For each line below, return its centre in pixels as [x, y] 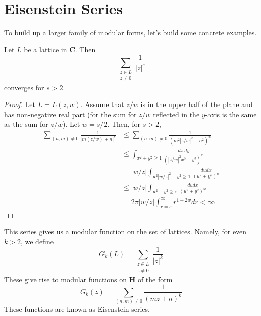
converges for [24, 87]
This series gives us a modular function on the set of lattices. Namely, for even [125, 231]
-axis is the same [231, 114]
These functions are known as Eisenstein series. [77, 309]
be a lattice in [45, 49]
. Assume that [102, 104]
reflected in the [176, 114]
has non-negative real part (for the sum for [70, 114]
